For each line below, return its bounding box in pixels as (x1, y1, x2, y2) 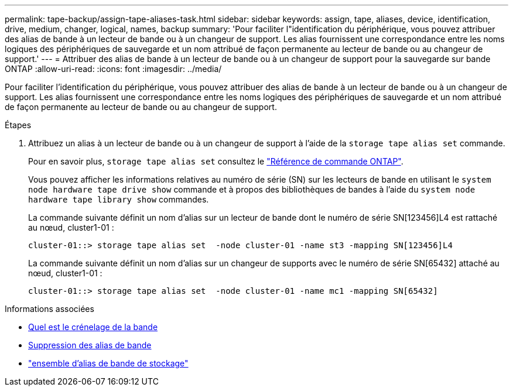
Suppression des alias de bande (28, 340, 152, 350)
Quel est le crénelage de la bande (28, 322, 158, 332)
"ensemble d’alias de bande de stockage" (28, 358, 189, 368)
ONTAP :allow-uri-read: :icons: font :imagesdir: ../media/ (5, 64, 222, 74)
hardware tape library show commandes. (28, 194, 209, 204)
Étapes (5, 120, 32, 130)
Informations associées (5, 304, 94, 314)
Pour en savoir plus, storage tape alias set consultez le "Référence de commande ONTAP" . (28, 156, 403, 166)
